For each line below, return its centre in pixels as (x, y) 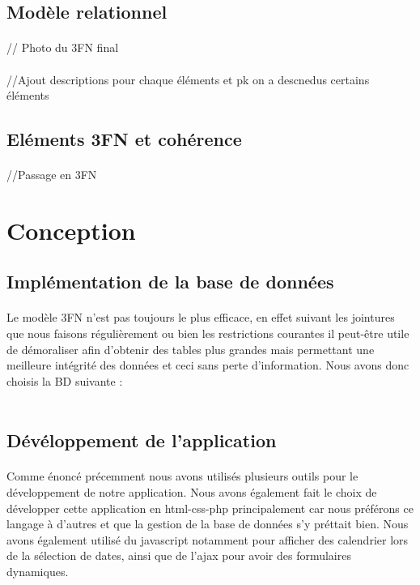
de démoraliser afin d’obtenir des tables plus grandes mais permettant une (191, 349)
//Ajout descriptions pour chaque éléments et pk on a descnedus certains (188, 79)
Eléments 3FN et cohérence (124, 139)
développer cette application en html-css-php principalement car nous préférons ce (210, 508)
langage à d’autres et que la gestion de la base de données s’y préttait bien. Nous (208, 524)
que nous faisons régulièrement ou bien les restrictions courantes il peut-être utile (208, 333)
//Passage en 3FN (52, 175)
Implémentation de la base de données (170, 282)
